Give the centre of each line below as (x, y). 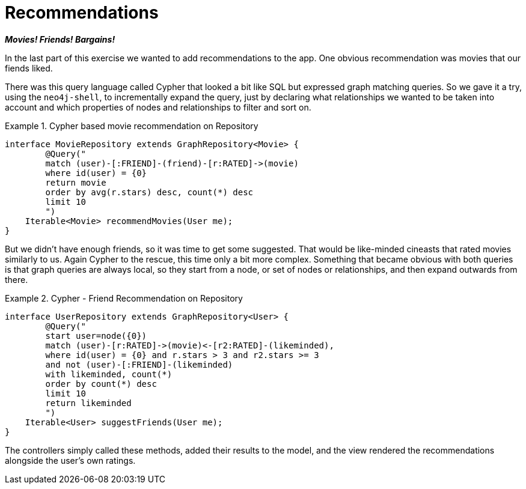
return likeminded (88, 403)
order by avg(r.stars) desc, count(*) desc (149, 192)
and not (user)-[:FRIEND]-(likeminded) (139, 364)
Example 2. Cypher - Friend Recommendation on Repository (124, 298)
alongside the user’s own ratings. (70, 460)
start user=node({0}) (96, 336)
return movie (76, 182)
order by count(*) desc (101, 384)
